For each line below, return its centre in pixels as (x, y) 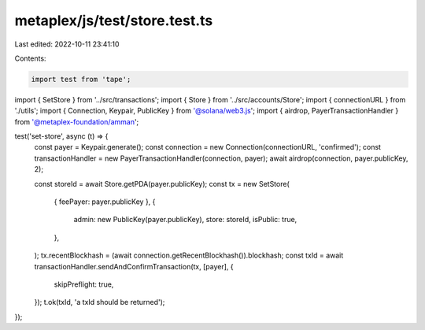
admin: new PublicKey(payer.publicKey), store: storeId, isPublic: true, (185, 220)
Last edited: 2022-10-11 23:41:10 (67, 44)
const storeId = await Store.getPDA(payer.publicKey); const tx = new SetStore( (162, 184)
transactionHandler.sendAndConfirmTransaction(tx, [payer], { (134, 266)
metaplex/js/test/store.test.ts (114, 20)
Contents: (30, 58)
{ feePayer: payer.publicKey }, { (105, 202)
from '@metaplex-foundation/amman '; (77, 121)
